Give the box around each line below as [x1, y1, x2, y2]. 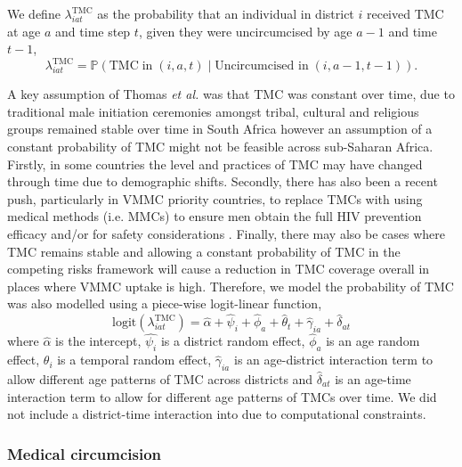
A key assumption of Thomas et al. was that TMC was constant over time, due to [7, 85, 455, 103]
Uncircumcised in [215, 60, 309, 73]
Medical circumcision [7, 442, 162, 464]
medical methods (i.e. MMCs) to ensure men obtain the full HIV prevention [7, 207, 422, 225]
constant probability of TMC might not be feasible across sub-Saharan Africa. [7, 137, 434, 156]
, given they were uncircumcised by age [138, 21, 353, 40]
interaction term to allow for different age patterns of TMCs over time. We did [7, 387, 437, 406]
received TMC [366, 4, 444, 22]
